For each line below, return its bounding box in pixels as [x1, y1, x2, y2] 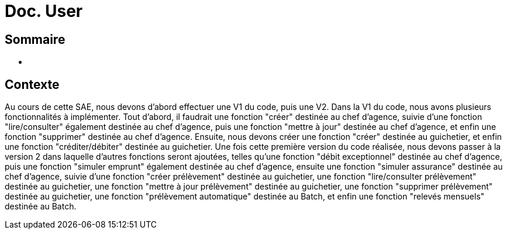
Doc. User [5, 1, 83, 21]
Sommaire [5, 32, 65, 47]
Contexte [5, 77, 60, 92]
